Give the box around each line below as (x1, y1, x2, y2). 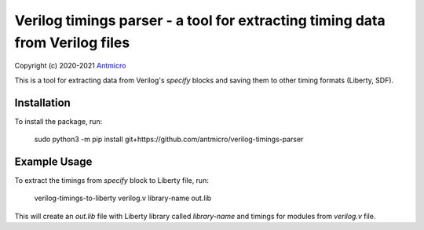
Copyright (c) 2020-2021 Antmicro (14, 61, 126, 71)
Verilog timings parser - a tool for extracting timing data (14, 12, 386, 29)
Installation (14, 96, 71, 109)
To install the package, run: (14, 116, 103, 126)
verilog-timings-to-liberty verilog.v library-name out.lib (34, 193, 212, 203)
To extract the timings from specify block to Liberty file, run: (14, 175, 210, 184)
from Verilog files (14, 34, 130, 51)
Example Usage (14, 155, 93, 168)
